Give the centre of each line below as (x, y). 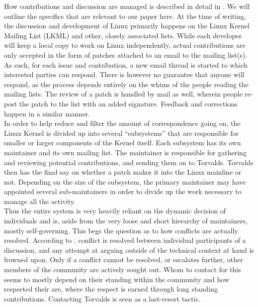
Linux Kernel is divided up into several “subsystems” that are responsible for (121, 133)
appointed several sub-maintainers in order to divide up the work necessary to (123, 191)
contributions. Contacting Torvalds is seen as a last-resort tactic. (102, 298)
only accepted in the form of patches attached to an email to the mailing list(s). (126, 54)
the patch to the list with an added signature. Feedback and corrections (128, 103)
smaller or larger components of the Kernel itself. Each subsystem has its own (123, 143)
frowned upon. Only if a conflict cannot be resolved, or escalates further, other (124, 259)
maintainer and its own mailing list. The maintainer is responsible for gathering (125, 152)
